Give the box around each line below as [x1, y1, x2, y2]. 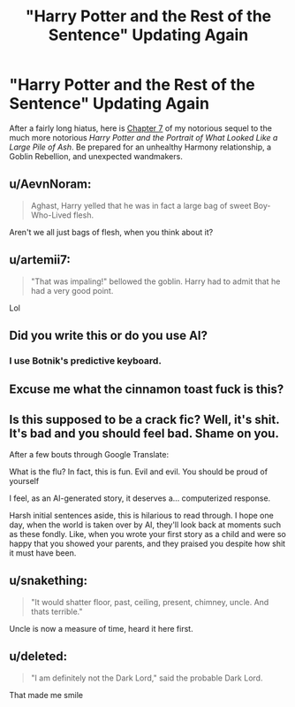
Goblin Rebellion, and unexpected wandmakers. [9, 150, 183, 161]
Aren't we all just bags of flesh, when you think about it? [9, 227, 214, 237]
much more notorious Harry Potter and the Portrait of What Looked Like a [9, 132, 278, 142]
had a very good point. [30, 285, 114, 296]
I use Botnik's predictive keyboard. [9, 354, 162, 366]
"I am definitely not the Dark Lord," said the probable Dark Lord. [30, 672, 263, 683]
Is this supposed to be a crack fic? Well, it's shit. [9, 411, 280, 427]
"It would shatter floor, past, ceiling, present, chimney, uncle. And [30, 596, 269, 607]
